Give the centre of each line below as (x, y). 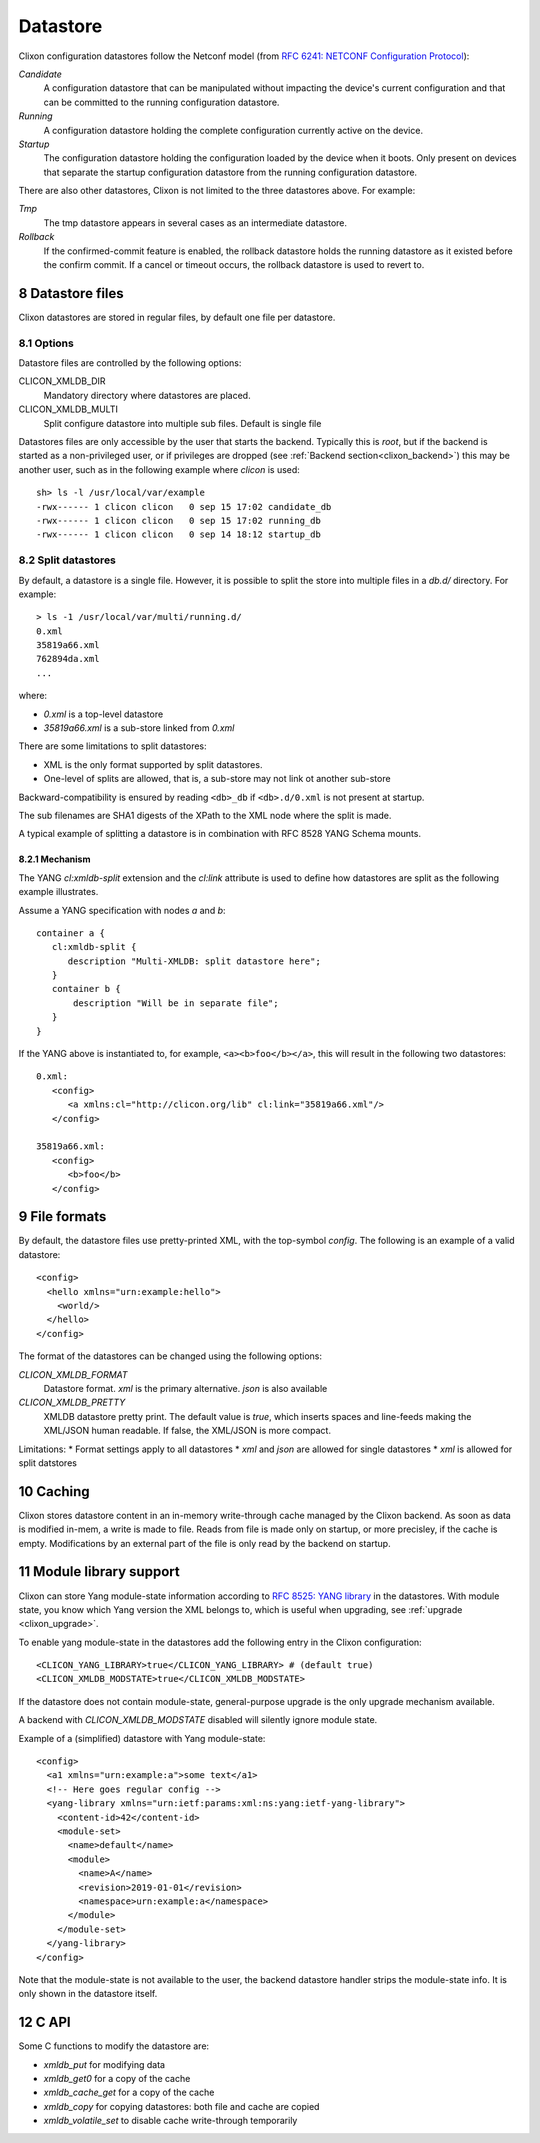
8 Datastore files (71, 293)
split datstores (47, 1462)
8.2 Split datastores (67, 560)
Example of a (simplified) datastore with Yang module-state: (142, 1738)
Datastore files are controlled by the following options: (130, 363)
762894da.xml (68, 659)
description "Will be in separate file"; (176, 1003)
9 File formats (62, 1216)
